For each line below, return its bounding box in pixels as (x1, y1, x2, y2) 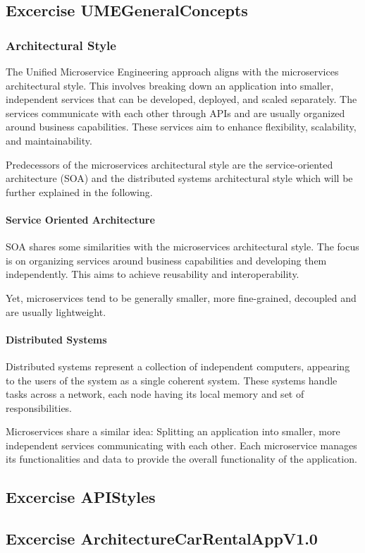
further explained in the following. (6, 184, 153, 199)
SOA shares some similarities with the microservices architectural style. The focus (6, 239, 359, 254)
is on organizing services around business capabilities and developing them (6, 253, 327, 267)
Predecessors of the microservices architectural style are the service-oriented (6, 157, 333, 171)
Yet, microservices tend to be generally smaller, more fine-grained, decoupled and (6, 290, 357, 305)
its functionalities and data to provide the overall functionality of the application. (6, 451, 357, 466)
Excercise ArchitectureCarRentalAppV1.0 (6, 528, 318, 549)
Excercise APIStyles (6, 486, 156, 508)
